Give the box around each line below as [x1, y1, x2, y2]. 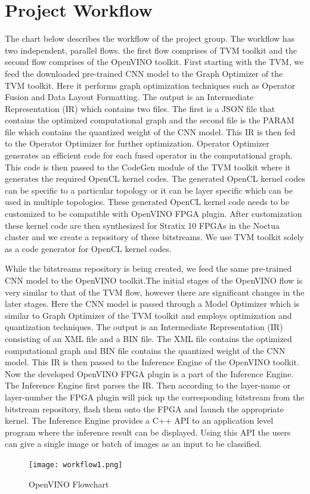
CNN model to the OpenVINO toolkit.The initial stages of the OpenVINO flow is [5, 274, 303, 286]
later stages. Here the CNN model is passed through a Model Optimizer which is [5, 297, 300, 310]
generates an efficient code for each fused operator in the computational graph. [5, 149, 293, 161]
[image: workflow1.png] [29, 460, 123, 469]
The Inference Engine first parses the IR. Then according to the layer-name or [5, 379, 291, 392]
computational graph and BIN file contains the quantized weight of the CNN [5, 344, 286, 356]
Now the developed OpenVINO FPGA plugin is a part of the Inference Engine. [5, 367, 294, 380]
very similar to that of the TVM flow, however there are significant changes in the [5, 285, 305, 298]
